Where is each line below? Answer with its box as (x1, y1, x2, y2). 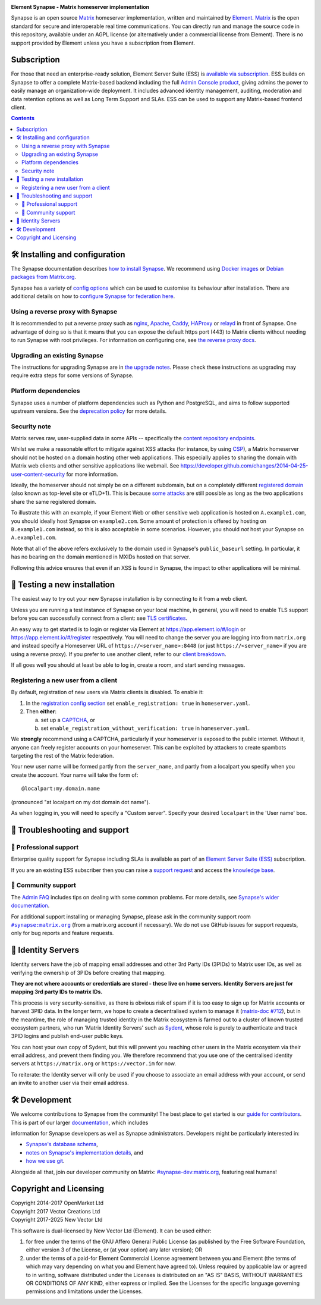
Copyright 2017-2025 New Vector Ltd (11, 1216, 103, 1224)
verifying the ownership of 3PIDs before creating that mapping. (11, 969, 166, 976)
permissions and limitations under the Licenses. (26, 1288, 143, 1295)
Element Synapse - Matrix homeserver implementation (11, 4, 150, 10)
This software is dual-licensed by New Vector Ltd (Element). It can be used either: (11, 1227, 212, 1234)
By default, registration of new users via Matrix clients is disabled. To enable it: (11, 689, 204, 696)
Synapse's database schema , (26, 1141, 98, 1148)
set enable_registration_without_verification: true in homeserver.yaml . (40, 724, 250, 732)
